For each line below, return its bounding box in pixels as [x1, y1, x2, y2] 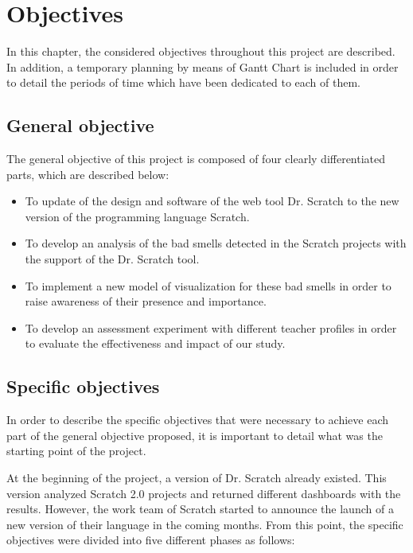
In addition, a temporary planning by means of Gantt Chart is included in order [6, 58, 399, 75]
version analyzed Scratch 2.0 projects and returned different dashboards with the [6, 485, 401, 501]
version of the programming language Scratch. [25, 208, 250, 224]
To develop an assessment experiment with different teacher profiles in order [25, 319, 397, 336]
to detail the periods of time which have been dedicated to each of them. [6, 74, 360, 91]
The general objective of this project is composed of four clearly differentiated [6, 150, 386, 167]
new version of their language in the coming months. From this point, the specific [6, 516, 403, 532]
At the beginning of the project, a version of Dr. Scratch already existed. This [6, 469, 387, 486]
